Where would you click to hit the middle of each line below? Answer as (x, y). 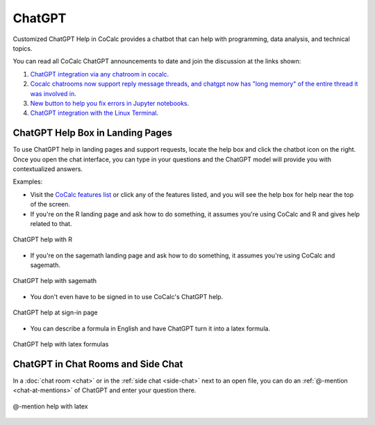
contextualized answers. (48, 169)
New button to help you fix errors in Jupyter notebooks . (110, 103)
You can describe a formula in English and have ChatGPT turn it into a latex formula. (150, 328)
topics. (23, 48)
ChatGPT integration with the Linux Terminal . (94, 113)
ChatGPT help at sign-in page (56, 312)
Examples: (28, 182)
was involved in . (53, 93)
